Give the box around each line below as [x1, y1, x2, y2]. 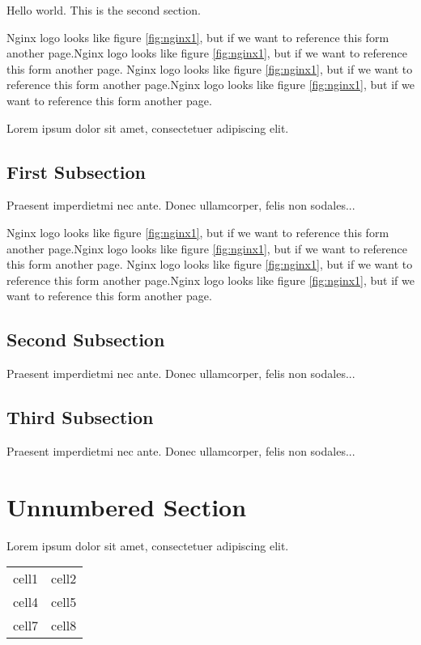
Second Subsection [6, 327, 165, 352]
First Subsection [6, 159, 146, 184]
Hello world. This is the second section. [6, 2, 201, 18]
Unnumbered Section [6, 490, 247, 523]
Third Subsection [6, 405, 154, 430]
